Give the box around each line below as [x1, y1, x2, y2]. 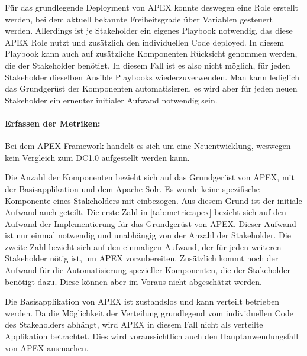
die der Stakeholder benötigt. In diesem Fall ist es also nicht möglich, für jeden [5, 59, 290, 71]
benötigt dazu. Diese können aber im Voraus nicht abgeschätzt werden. [5, 275, 262, 287]
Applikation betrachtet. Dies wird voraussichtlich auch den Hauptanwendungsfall [5, 330, 299, 342]
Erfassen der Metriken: [5, 116, 101, 129]
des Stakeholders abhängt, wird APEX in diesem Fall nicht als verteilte [5, 318, 263, 331]
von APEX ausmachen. [5, 341, 89, 354]
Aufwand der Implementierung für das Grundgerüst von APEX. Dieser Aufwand [5, 217, 296, 229]
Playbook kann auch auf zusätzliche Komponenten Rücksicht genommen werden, [5, 47, 298, 60]
